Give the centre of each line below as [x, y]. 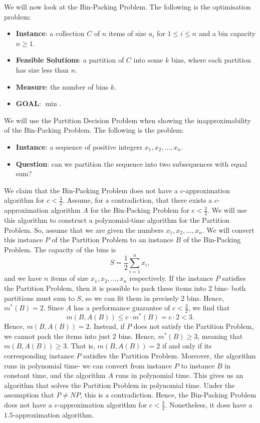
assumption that [29, 395]
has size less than [42, 69]
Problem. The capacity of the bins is [60, 249]
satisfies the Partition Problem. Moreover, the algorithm [170, 355]
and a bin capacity [227, 33]
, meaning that [220, 336]
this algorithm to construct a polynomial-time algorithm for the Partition [117, 220]
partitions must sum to [39, 298]
